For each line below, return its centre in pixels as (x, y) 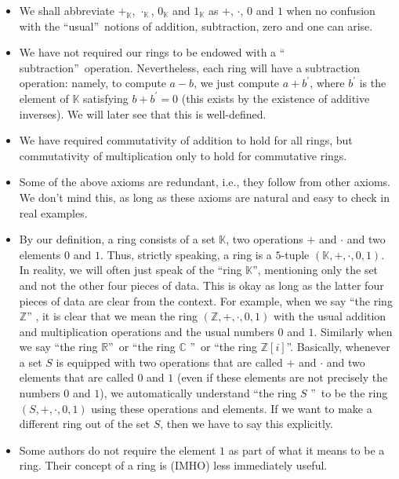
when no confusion (331, 10)
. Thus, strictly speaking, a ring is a (186, 254)
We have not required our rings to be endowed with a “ (152, 52)
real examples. (53, 212)
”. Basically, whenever (338, 347)
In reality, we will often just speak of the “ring (131, 270)
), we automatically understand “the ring (198, 393)
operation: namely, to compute (92, 83)
